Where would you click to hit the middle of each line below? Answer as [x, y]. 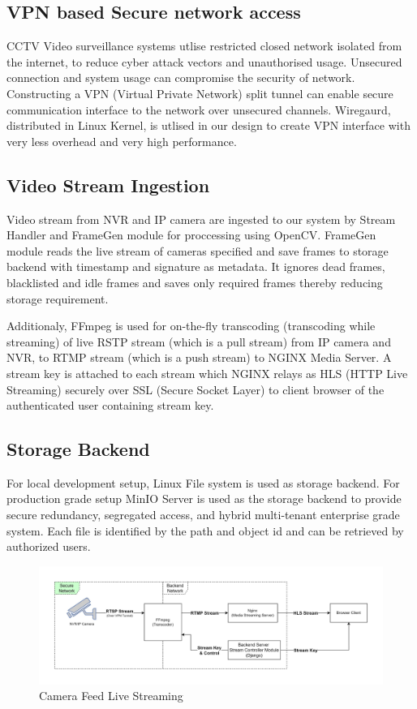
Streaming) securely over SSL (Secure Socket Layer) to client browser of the [196, 389]
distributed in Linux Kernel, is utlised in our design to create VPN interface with [208, 125]
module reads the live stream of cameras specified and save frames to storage [198, 250]
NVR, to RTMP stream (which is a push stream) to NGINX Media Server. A [199, 357]
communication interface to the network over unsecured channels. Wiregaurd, [199, 109]
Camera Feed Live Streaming [111, 696]
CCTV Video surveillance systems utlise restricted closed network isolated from [204, 46]
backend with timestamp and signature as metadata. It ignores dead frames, [196, 266]
